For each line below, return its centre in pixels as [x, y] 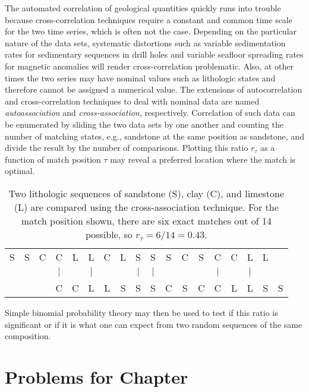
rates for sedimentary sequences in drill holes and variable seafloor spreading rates [154, 54]
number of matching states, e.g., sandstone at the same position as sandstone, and [154, 136]
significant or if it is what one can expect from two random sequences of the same [154, 324]
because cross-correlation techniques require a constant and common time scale [149, 19]
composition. [28, 336]
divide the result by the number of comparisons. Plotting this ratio [127, 148]
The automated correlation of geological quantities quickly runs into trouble [143, 8]
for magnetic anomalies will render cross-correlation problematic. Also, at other [149, 66]
